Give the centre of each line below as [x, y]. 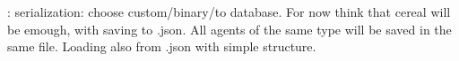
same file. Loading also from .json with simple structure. [162, 46]
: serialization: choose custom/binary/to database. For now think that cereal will [229, 11]
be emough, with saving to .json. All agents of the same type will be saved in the [229, 29]
